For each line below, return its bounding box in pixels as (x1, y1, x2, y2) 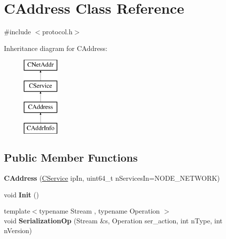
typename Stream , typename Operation (39, 206, 160, 216)
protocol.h (42, 26, 73, 37)
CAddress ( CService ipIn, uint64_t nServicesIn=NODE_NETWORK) (4, 173, 220, 183)
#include (4, 26, 31, 37)
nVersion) (4, 225, 32, 235)
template (4, 206, 30, 216)
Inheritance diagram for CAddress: (4, 43, 107, 53)
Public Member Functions (4, 150, 138, 165)
